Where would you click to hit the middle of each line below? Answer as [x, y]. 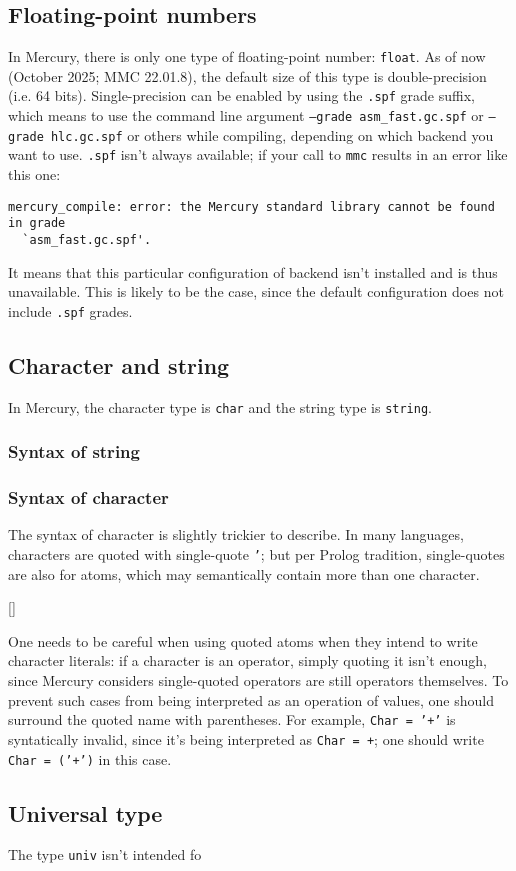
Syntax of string [74, 451]
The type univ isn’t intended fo [105, 854]
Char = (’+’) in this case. [90, 758]
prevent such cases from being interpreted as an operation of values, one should [251, 699]
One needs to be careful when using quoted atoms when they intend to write [243, 640]
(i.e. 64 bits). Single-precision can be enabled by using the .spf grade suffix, [241, 95]
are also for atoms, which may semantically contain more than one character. [244, 573]
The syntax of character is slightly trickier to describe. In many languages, [236, 534]
